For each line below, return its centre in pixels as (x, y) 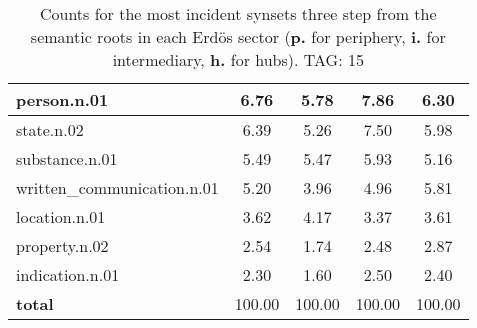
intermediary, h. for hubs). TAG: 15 (238, 59)
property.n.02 (62, 245)
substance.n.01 (67, 158)
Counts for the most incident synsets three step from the (238, 13)
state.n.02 (50, 129)
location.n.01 (61, 216)
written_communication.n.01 (117, 187)
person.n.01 (62, 99)
